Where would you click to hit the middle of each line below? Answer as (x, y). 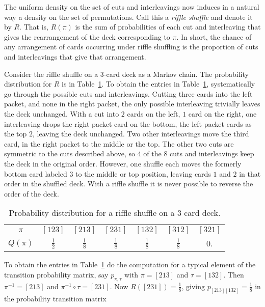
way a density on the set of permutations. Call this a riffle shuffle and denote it (128, 17)
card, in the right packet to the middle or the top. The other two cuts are (119, 143)
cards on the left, (154, 113)
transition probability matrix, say (56, 274)
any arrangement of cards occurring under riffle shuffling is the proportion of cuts (131, 47)
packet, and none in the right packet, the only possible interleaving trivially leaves (132, 104)
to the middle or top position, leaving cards (143, 173)
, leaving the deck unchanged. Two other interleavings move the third (141, 134)
